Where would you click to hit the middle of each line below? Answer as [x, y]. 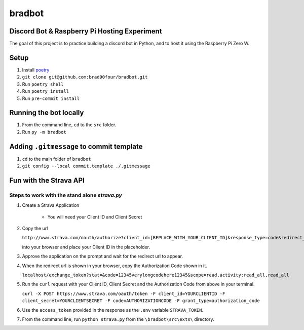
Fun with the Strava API [47, 180]
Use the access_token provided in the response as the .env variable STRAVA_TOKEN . [113, 310]
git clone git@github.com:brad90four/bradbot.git [85, 77]
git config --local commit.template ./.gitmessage [86, 166]
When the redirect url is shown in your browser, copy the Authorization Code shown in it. [115, 266]
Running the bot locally [47, 113]
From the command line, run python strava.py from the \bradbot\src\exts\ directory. [118, 319]
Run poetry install [46, 91]
